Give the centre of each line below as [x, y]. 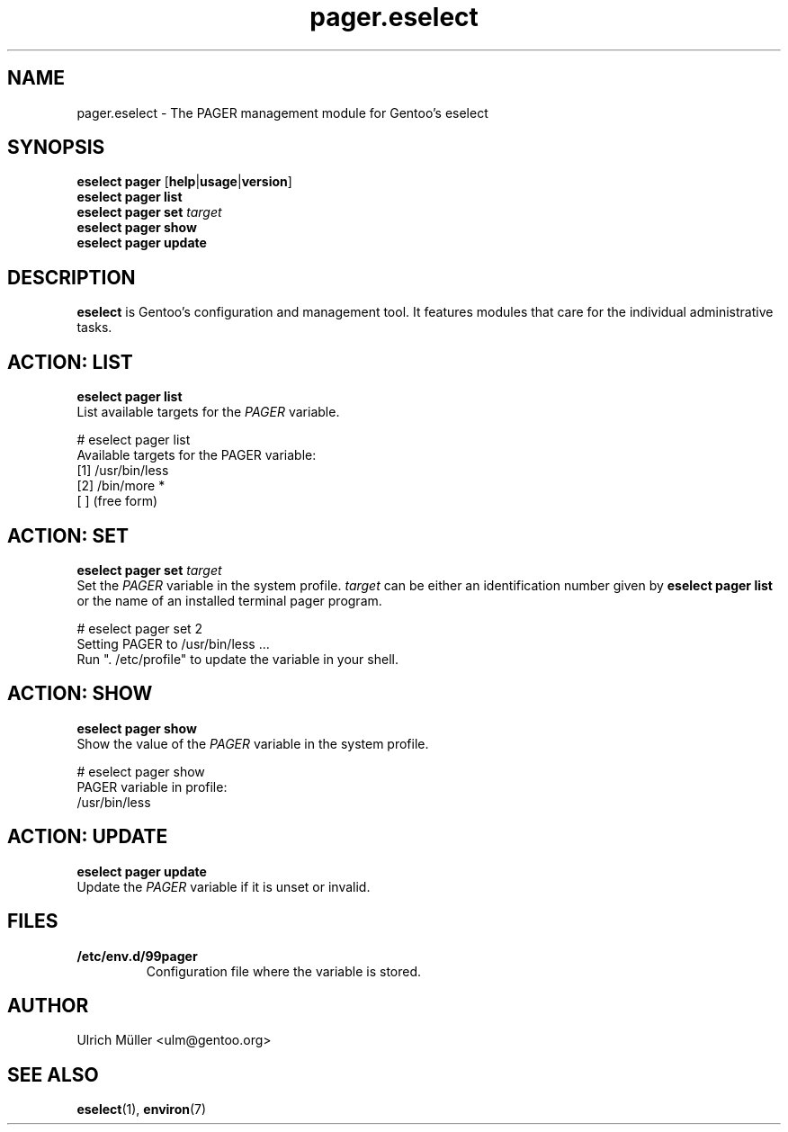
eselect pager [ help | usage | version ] [184, 182]
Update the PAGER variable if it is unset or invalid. [224, 886]
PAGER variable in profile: [152, 786]
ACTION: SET [68, 535]
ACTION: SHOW [80, 694]
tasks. [94, 328]
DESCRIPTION [72, 277]
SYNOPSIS [56, 148]
